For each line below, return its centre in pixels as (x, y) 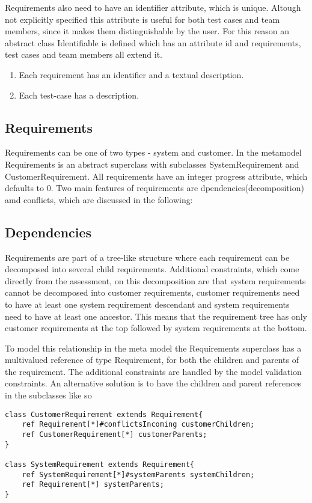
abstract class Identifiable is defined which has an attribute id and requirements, (153, 42)
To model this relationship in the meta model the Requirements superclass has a (153, 348)
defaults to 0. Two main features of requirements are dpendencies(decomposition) (154, 188)
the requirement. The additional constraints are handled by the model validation (153, 371)
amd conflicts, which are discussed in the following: (99, 199)
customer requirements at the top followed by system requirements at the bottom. (156, 328)
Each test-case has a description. (79, 95)
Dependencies (48, 232)
